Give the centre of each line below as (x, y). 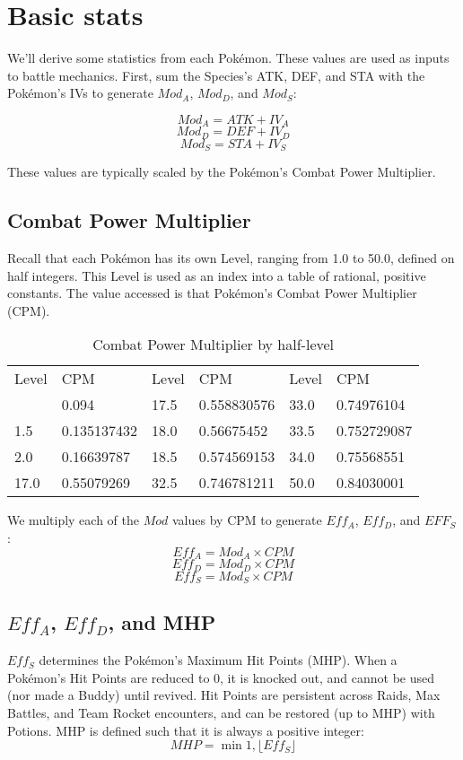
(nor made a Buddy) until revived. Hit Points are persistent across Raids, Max (224, 695)
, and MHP (162, 622)
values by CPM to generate (247, 520)
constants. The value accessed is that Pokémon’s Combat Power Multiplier (212, 293)
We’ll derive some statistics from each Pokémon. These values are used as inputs (228, 58)
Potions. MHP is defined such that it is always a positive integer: (186, 730)
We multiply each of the (73, 520)
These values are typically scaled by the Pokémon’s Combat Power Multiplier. (222, 172)
